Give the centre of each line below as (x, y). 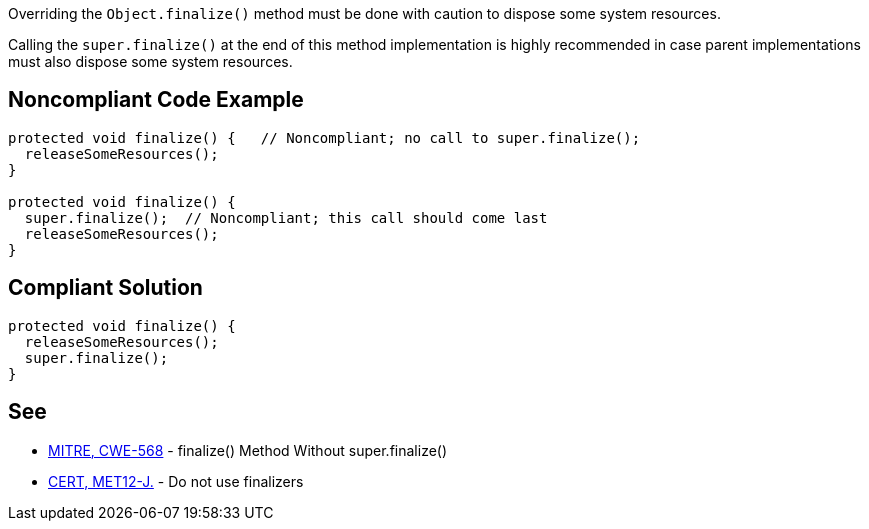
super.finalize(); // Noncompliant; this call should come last (286, 217)
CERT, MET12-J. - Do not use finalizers (176, 481)
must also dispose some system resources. (150, 61)
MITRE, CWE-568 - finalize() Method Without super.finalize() (248, 450)
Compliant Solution (105, 288)
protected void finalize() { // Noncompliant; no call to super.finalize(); (324, 137)
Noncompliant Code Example (156, 100)
